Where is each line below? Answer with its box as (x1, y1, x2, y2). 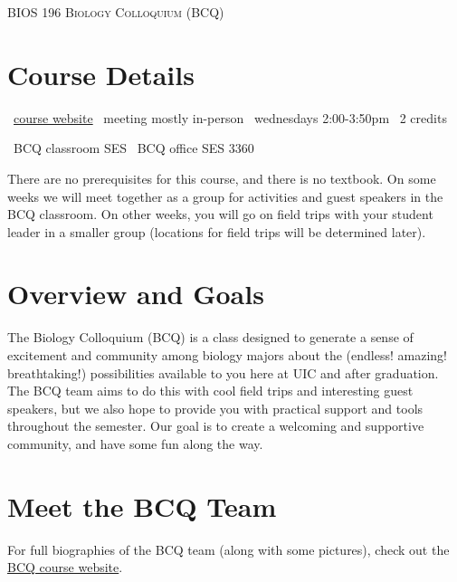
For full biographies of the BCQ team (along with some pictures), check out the (7, 539, 450, 558)
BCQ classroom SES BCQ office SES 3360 (13, 138, 254, 157)
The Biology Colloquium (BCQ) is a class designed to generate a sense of (7, 328, 414, 347)
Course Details (7, 55, 195, 92)
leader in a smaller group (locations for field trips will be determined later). (7, 222, 426, 241)
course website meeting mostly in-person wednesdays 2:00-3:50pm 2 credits (14, 108, 447, 127)
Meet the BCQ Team (7, 487, 277, 524)
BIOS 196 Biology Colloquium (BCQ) (7, 3, 224, 21)
